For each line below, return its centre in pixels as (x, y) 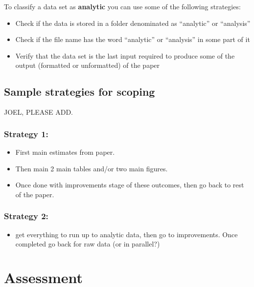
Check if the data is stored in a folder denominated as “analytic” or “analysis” (133, 23)
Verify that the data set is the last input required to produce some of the (125, 55)
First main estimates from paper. (65, 152)
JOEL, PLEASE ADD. (39, 112)
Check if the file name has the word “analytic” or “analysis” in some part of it (133, 39)
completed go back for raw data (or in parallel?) (88, 244)
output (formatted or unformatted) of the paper (88, 65)
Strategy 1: (26, 133)
